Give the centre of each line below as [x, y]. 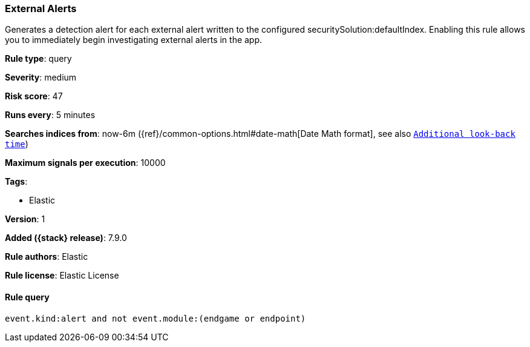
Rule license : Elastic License [62, 276]
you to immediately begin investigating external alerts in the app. [134, 40]
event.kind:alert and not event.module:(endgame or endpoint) [155, 318]
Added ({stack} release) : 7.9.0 [66, 238]
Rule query [27, 297]
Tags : [16, 182]
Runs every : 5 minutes [50, 115]
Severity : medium [41, 78]
